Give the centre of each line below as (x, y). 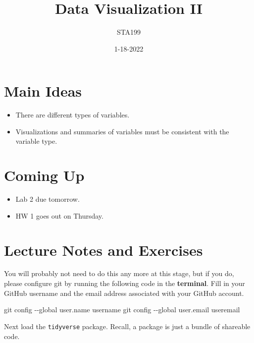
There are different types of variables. (73, 115)
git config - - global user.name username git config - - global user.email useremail (122, 310)
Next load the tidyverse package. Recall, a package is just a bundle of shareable (127, 326)
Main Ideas (43, 91)
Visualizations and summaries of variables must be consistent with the (122, 131)
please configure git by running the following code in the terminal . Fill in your (125, 283)
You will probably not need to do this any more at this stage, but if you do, (119, 273)
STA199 (129, 32)
